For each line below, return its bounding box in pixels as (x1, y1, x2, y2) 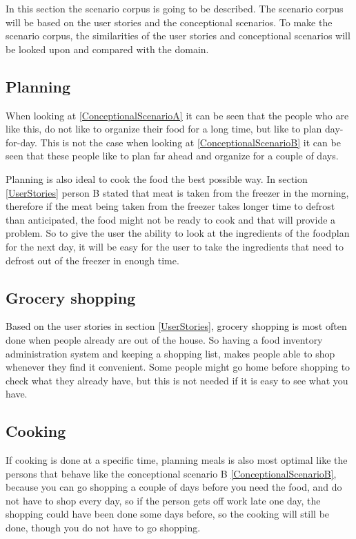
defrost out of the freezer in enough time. (6, 253, 179, 267)
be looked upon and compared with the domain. (6, 41, 209, 56)
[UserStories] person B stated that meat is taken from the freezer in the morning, (6, 185, 349, 199)
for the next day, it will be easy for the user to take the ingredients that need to (6, 239, 344, 253)
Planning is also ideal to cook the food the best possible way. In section (6, 171, 308, 186)
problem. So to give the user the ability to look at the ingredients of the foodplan (6, 226, 350, 240)
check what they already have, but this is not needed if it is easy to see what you (6, 373, 348, 387)
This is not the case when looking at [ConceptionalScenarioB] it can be (40, 135, 341, 149)
